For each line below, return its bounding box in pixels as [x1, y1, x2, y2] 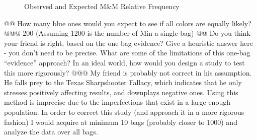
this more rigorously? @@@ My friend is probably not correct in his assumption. [4, 67, 252, 78]
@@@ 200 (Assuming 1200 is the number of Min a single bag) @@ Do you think [4, 28, 250, 38]
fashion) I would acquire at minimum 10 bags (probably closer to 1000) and [4, 116, 237, 127]
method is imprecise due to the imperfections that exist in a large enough [4, 97, 230, 107]
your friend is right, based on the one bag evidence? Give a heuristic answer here [4, 37, 253, 48]
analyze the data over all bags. [4, 126, 98, 137]
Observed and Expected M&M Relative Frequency [24, 1, 180, 11]
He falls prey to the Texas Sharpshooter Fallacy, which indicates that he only [4, 77, 242, 88]
